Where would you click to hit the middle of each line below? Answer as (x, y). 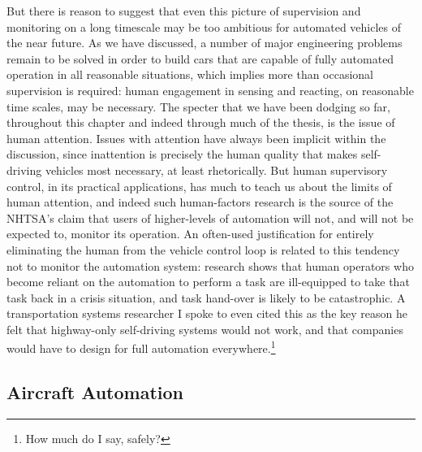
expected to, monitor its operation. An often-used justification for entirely (190, 234)
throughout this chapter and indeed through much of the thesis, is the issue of (201, 122)
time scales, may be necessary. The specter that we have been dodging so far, (199, 106)
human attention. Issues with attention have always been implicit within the (196, 138)
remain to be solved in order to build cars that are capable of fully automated (200, 58)
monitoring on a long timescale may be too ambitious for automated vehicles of (204, 26)
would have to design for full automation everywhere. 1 (141, 347)
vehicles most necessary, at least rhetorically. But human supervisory (216, 169)
